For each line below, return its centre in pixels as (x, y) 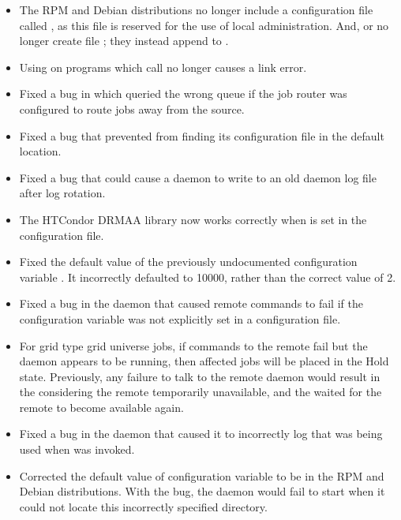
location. (40, 151)
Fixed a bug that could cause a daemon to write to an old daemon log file (198, 177)
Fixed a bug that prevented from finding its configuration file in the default (202, 135)
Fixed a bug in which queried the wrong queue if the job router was (183, 94)
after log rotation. (62, 193)
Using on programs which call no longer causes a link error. (163, 67)
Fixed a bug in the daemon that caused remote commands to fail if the (191, 303)
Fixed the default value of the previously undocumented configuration (188, 262)
